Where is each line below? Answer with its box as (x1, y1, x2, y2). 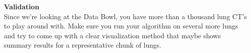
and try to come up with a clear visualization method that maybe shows (4, 30, 221, 40)
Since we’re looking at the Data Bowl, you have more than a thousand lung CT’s (4, 11, 247, 21)
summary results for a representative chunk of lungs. (4, 40, 161, 50)
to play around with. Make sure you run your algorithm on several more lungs (4, 21, 238, 31)
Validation (4, 1, 40, 11)
